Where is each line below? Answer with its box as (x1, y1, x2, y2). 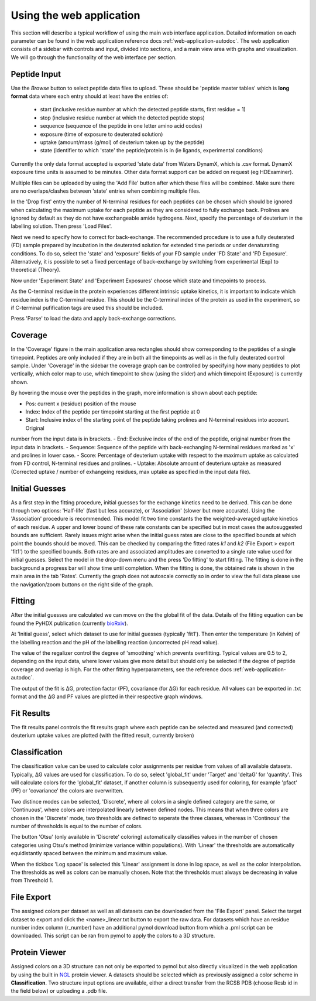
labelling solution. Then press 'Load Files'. (11, 223, 112, 230)
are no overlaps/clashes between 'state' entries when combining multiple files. (11, 187, 201, 194)
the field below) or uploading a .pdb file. (11, 988, 108, 995)
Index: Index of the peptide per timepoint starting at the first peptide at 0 (25, 408, 200, 415)
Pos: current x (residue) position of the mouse (25, 400, 137, 407)
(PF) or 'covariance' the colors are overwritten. (11, 787, 124, 794)
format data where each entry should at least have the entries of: (11, 93, 169, 100)
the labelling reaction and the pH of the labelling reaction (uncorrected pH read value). (11, 638, 219, 645)
